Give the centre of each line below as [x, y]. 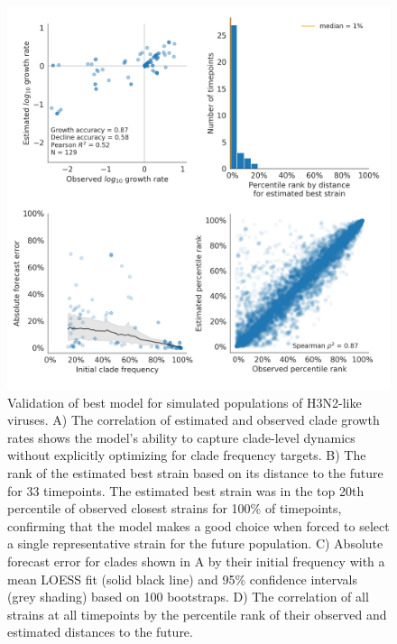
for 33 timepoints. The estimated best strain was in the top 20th [186, 490]
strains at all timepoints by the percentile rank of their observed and [197, 614]
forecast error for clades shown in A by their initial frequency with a [196, 561]
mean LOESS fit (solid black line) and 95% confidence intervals [182, 579]
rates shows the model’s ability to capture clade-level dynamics [181, 437]
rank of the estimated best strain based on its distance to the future [195, 472]
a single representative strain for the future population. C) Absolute [195, 543]
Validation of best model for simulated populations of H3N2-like [185, 402]
